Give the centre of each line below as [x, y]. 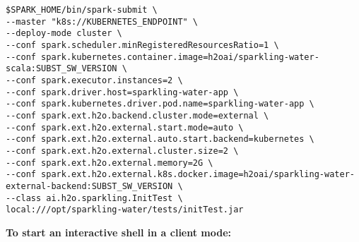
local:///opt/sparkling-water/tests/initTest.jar [125, 210]
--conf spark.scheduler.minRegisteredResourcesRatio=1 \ [142, 45]
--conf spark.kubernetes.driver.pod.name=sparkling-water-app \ [160, 104]
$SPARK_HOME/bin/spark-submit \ [82, 10]
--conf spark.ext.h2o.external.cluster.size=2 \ [122, 151]
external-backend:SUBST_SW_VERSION [89, 186]
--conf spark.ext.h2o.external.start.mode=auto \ [125, 127]
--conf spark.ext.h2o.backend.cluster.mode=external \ [137, 115]
